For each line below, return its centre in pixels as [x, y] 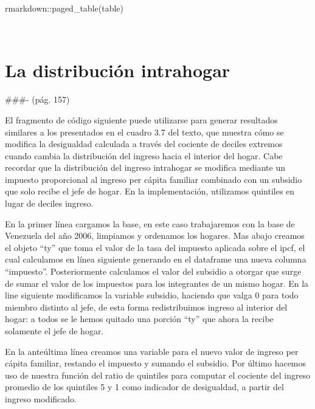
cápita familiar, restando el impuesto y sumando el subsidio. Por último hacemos [156, 363]
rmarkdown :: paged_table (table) [64, 8]
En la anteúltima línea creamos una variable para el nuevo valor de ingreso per [152, 351]
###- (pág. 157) [37, 99]
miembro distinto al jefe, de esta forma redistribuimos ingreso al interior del [146, 307]
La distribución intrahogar [118, 70]
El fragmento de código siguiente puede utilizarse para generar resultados [141, 119]
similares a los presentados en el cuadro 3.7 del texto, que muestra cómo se [144, 132]
